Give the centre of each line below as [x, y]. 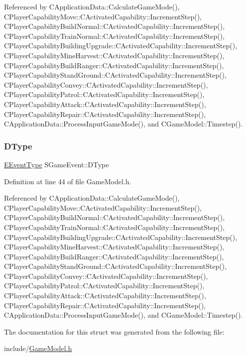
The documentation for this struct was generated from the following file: [114, 331]
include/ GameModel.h [38, 348]
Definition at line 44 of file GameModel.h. [68, 181]
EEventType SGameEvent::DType [57, 164]
